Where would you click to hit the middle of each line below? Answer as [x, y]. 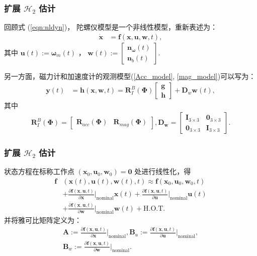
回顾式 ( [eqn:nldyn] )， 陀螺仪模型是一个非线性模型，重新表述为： [111, 27]
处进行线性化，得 [163, 171]
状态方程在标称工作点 [39, 171]
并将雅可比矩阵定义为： [43, 220]
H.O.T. [154, 208]
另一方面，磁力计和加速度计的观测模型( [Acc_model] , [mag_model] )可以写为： [130, 76]
